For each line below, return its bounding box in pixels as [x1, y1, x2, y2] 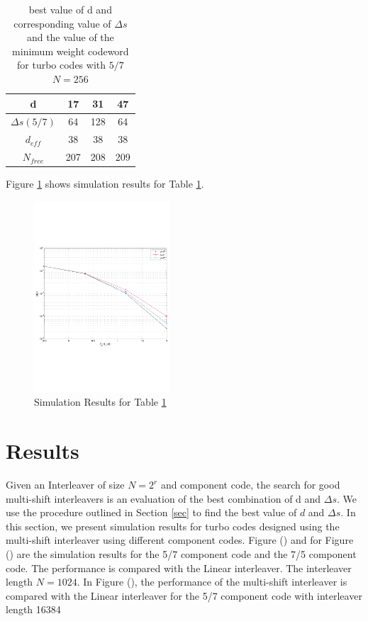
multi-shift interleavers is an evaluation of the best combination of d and [6, 491, 321, 506]
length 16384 [6, 602, 61, 617]
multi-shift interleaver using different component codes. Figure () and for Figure [6, 532, 354, 547]
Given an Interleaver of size [6, 477, 125, 492]
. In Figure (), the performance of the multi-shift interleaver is [77, 574, 347, 589]
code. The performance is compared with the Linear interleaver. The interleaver [6, 560, 352, 575]
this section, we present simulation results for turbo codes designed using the [6, 518, 340, 533]
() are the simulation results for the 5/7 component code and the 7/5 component [6, 547, 357, 562]
